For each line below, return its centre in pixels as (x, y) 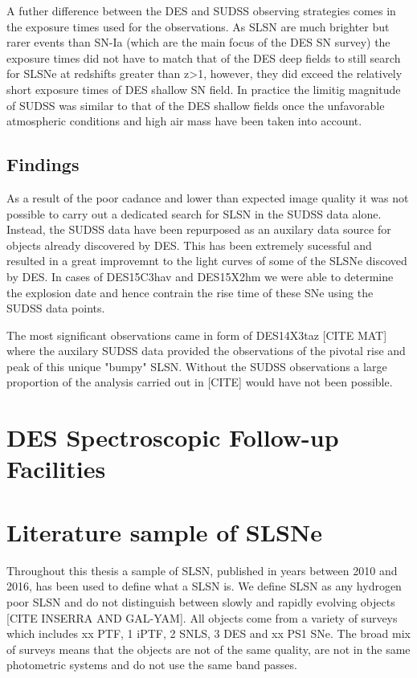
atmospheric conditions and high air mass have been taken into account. (184, 121)
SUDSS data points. (56, 308)
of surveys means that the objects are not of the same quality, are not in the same (208, 649)
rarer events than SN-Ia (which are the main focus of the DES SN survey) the (198, 42)
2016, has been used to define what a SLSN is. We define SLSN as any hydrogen (204, 586)
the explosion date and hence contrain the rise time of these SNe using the (190, 292)
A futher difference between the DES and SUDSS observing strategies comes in (201, 10)
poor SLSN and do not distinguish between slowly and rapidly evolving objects (201, 601)
